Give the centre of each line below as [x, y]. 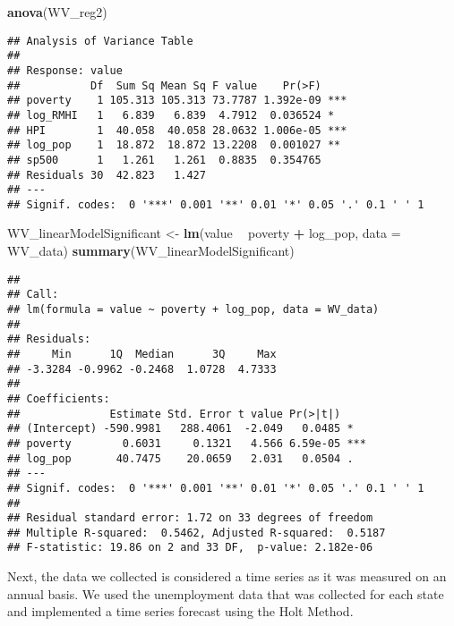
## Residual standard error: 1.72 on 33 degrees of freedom [190, 518]
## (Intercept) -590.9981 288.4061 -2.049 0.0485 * [180, 429]
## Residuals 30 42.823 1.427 [107, 175]
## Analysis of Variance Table [100, 41]
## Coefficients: [59, 398]
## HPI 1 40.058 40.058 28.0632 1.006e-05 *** [177, 130]
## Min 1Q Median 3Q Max [142, 354]
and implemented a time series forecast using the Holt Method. [180, 611]
